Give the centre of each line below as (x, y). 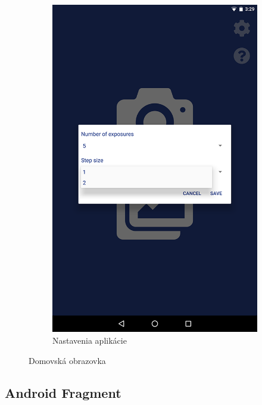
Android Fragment (63, 392)
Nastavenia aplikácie (90, 340)
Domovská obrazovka (67, 360)
